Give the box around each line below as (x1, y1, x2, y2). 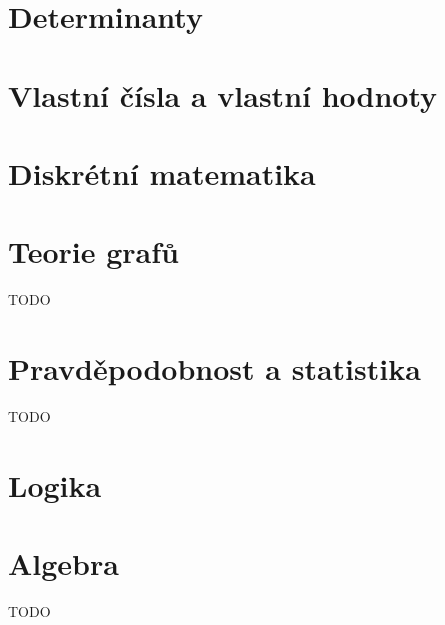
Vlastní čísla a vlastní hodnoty (8, 74, 438, 115)
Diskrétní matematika (8, 152, 316, 193)
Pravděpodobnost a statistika (8, 348, 421, 389)
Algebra (8, 543, 119, 584)
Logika (8, 464, 102, 505)
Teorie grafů (8, 231, 179, 272)
